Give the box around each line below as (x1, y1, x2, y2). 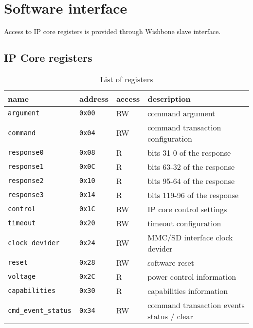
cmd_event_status (8, 306, 72, 314)
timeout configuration (147, 217, 221, 229)
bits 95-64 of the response (147, 175, 235, 186)
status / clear (147, 310, 193, 322)
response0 (8, 148, 44, 157)
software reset (147, 256, 194, 268)
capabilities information (147, 285, 228, 296)
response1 (8, 163, 44, 171)
